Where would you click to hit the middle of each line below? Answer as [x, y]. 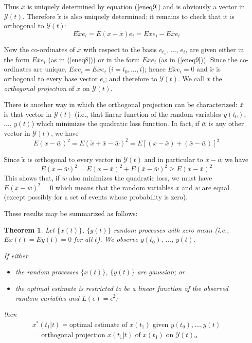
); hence [154, 69]
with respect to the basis [120, 49]
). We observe [117, 239]
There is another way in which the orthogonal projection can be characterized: [121, 104]
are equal [216, 187]
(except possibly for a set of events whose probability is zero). [96, 197]
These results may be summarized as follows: [71, 213]
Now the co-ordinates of [39, 49]
